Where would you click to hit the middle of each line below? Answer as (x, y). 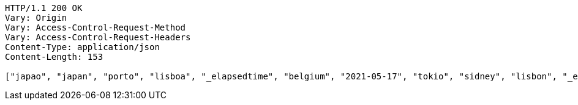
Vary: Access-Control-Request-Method (96, 27)
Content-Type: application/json (82, 47)
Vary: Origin (36, 18)
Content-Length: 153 (54, 57)
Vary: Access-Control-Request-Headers (98, 37)
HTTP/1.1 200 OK (44, 8)
